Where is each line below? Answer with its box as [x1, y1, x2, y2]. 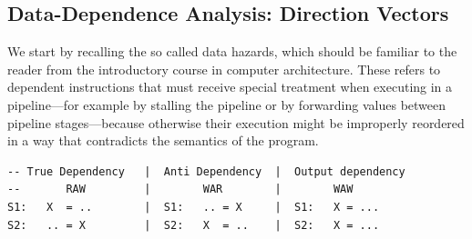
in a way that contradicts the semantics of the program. [7, 131, 319, 150]
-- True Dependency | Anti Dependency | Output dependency [7, 164, 405, 178]
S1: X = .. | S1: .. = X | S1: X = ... [7, 200, 380, 214]
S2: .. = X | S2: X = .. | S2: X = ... [7, 218, 380, 232]
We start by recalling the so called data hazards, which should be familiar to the [7, 42, 457, 61]
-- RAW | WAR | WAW [7, 183, 354, 196]
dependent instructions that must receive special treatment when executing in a [7, 77, 453, 96]
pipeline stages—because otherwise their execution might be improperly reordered [7, 113, 465, 132]
